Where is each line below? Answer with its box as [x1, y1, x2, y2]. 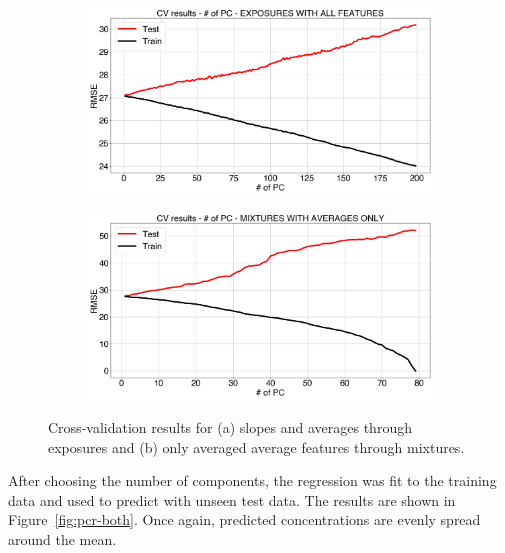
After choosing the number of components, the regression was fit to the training [8, 470, 497, 491]
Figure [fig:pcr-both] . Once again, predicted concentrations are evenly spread [8, 509, 481, 530]
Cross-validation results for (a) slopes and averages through [48, 417, 412, 438]
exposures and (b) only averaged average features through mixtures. [48, 436, 465, 457]
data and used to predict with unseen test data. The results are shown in [8, 489, 456, 510]
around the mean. [8, 529, 117, 550]
